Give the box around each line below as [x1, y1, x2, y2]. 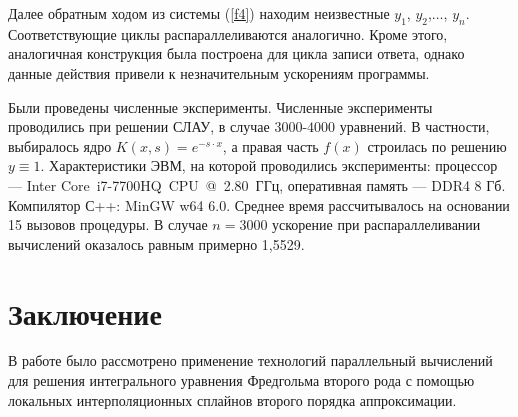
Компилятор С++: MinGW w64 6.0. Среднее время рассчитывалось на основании [8, 194, 510, 215]
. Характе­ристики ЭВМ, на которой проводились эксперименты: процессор [40, 155, 498, 176]
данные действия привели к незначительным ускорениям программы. [8, 62, 430, 83]
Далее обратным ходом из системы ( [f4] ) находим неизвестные [8, 3, 390, 23]
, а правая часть [222, 135, 319, 156]
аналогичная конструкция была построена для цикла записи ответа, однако [8, 43, 465, 64]
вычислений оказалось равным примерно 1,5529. [8, 233, 305, 254]
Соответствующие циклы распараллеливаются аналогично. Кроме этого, [8, 23, 448, 44]
